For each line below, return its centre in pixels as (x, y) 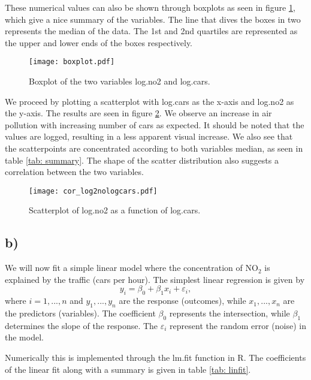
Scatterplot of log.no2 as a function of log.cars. (115, 210)
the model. (24, 337)
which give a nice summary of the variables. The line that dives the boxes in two (153, 19)
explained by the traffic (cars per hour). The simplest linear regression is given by (155, 279)
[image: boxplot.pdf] (72, 62)
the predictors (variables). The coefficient (80, 313)
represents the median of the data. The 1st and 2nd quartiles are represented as (151, 31)
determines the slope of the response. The (81, 325)
